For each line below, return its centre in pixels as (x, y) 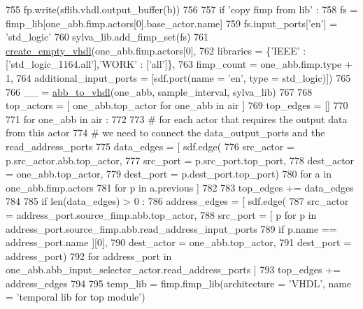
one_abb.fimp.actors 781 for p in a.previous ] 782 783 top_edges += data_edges (180, 187)
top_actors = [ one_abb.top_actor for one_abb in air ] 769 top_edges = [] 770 (177, 105)
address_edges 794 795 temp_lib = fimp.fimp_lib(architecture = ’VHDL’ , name (179, 283)
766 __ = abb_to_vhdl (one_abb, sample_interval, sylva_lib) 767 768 (159, 91)
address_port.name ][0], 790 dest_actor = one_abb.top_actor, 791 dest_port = (179, 242)
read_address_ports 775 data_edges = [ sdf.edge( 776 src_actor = (150, 146)
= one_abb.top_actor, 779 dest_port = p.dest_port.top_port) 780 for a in (169, 174)
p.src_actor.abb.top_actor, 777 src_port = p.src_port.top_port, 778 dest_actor (180, 160)
